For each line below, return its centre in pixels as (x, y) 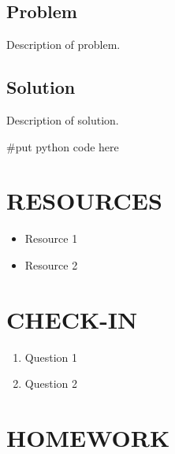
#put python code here (63, 146)
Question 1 (51, 357)
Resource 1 (51, 238)
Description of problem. (63, 45)
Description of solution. (63, 120)
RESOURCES (84, 201)
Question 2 (51, 383)
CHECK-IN (72, 319)
